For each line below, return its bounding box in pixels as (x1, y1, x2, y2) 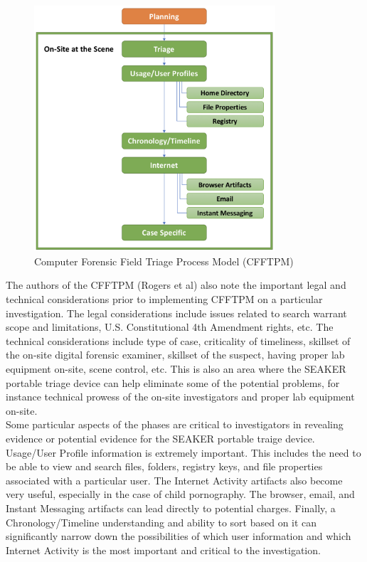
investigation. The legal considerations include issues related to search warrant (6, 305, 347, 320)
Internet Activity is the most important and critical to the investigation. (6, 542, 321, 557)
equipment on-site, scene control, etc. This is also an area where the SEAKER (6, 361, 346, 376)
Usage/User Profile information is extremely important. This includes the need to (6, 445, 361, 460)
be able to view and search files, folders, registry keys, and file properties (6, 459, 323, 474)
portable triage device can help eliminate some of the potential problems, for (6, 375, 340, 390)
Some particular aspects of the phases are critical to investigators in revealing (6, 417, 344, 432)
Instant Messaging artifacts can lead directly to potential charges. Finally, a (6, 500, 336, 515)
